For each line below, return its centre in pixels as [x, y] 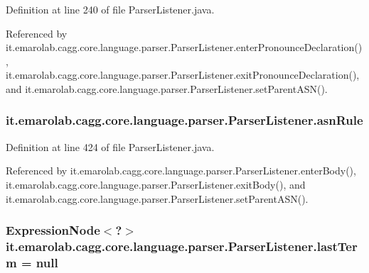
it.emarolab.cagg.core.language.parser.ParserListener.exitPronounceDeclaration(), [183, 75]
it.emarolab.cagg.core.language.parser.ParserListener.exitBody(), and [156, 184]
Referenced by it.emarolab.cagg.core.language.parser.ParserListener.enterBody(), [181, 171]
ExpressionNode [53, 230]
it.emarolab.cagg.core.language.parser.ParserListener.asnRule [184, 120]
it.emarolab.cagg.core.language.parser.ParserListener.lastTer [182, 246]
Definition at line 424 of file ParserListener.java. [110, 146]
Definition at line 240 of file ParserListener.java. [110, 9]
